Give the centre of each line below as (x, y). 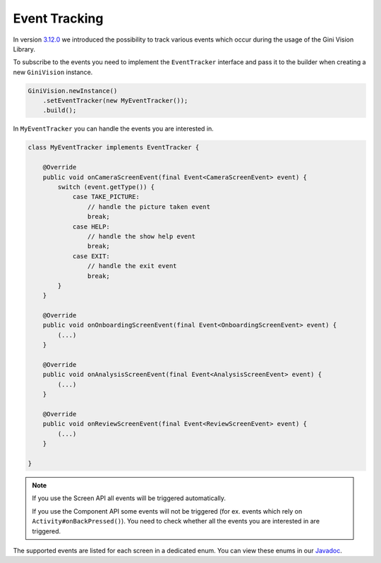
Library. (24, 49)
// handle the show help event (141, 236)
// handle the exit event (132, 266)
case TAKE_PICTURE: (106, 197)
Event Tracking (58, 18)
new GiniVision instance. (53, 72)
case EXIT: (91, 256)
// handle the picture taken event (149, 207)
